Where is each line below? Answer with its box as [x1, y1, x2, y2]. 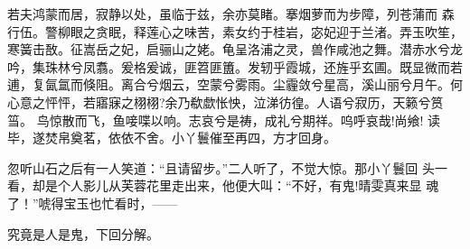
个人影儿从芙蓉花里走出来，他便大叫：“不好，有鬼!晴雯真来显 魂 [57, 176, 439, 195]
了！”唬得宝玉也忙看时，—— [7, 193, 178, 212]
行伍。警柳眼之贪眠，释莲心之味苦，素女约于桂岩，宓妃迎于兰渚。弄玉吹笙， [7, 22, 463, 41]
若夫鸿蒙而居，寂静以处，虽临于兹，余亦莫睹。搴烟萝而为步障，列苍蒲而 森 [7, 5, 455, 23]
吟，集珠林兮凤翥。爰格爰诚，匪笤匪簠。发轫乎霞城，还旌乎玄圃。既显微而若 [7, 57, 463, 76]
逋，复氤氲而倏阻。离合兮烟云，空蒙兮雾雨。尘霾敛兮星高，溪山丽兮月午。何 [7, 75, 463, 94]
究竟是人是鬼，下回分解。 [7, 224, 159, 243]
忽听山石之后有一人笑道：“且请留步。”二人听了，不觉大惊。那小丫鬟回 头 [7, 158, 435, 177]
